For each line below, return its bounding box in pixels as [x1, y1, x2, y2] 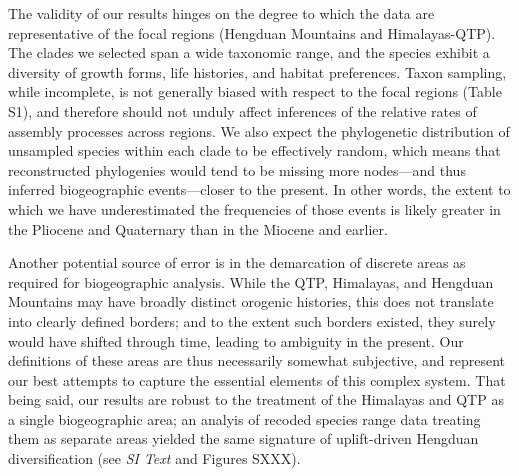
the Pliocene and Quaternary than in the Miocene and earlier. [8, 218, 388, 239]
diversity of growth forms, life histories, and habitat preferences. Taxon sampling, [8, 61, 507, 82]
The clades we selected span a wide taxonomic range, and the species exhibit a [8, 42, 490, 63]
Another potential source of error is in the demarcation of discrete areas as [8, 252, 466, 273]
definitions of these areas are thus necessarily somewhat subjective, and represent [8, 350, 506, 371]
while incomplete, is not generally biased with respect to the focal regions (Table [8, 81, 502, 102]
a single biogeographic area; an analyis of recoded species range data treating [8, 408, 481, 429]
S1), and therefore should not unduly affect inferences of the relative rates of [8, 100, 477, 121]
